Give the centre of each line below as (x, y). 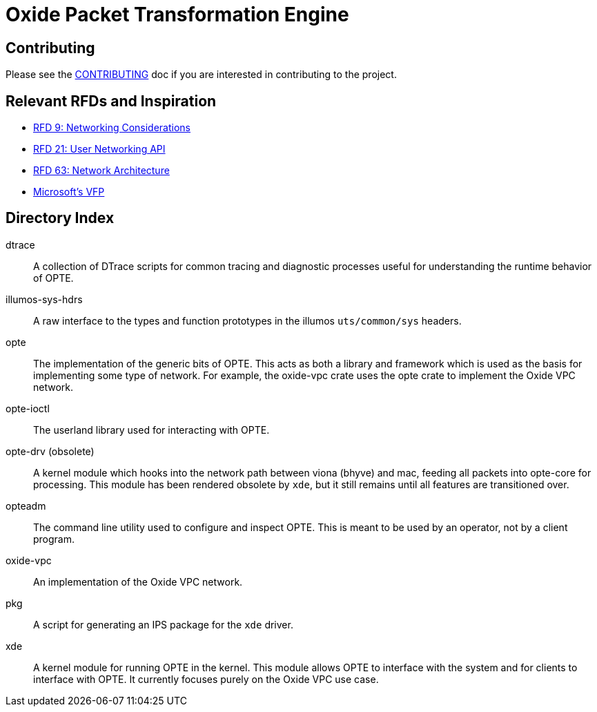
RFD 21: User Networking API (99, 149)
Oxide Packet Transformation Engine (177, 15)
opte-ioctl (28, 408)
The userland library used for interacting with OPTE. (151, 430)
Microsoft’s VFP (69, 192)
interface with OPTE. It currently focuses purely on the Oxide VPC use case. (206, 679)
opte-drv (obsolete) (50, 451)
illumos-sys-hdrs (44, 299)
